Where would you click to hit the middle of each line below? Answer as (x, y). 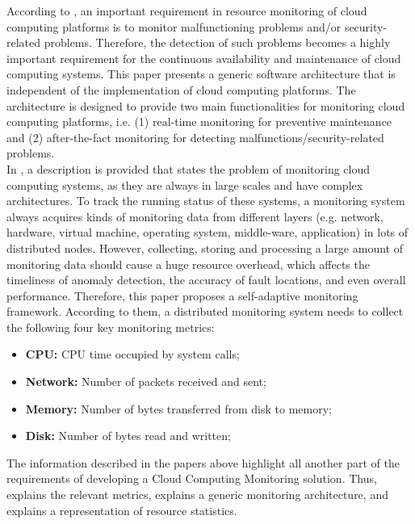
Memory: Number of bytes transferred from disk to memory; (178, 408)
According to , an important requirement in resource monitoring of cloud (187, 10)
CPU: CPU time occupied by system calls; (132, 354)
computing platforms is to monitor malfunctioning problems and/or (174, 26)
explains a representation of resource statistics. (122, 510)
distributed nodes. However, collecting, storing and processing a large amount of (205, 247)
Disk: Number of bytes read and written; (128, 436)
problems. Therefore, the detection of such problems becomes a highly (217, 42)
